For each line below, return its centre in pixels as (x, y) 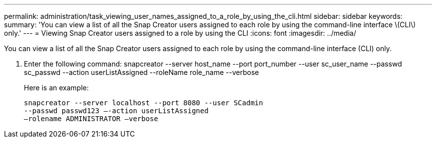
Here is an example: (56, 88)
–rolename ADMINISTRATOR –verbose (91, 119)
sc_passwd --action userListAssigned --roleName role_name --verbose (142, 72)
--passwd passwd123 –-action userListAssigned (116, 111)
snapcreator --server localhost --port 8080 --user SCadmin (144, 103)
